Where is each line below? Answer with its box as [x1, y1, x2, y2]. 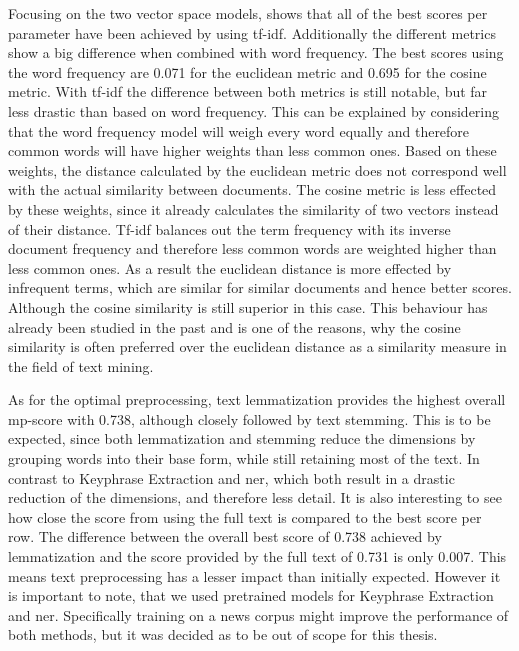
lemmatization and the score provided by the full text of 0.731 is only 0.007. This [8, 546, 507, 567]
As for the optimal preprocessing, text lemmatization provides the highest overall [8, 389, 506, 410]
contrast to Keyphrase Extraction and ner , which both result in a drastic [8, 467, 455, 488]
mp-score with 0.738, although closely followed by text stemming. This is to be [8, 408, 491, 429]
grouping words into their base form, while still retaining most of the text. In [8, 448, 480, 469]
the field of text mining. [8, 355, 154, 376]
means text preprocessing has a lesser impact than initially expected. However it [8, 565, 501, 586]
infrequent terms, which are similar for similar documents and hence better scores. [8, 277, 512, 298]
